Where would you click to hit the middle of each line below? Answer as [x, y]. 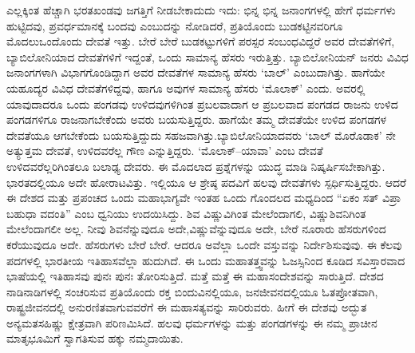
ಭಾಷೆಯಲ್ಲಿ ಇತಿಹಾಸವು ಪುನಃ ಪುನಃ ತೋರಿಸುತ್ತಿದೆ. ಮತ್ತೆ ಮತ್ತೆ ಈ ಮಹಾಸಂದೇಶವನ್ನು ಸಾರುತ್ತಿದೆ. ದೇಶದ [195, 276]
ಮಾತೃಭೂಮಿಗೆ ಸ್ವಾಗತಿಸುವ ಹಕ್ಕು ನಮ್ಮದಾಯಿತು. [95, 338]
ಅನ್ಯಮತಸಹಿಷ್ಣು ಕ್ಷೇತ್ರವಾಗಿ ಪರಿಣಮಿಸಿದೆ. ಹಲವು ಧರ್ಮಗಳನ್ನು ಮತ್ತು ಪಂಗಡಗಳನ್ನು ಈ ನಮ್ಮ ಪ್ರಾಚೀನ [192, 322]
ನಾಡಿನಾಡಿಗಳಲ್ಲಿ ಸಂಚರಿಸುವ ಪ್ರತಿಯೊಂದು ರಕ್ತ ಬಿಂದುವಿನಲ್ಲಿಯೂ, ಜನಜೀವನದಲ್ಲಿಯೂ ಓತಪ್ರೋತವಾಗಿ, [192, 291]
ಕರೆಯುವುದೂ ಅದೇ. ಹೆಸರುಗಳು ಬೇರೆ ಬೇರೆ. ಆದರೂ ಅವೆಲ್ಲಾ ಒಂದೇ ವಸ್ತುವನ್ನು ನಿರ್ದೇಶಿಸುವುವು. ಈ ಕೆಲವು [204, 244]
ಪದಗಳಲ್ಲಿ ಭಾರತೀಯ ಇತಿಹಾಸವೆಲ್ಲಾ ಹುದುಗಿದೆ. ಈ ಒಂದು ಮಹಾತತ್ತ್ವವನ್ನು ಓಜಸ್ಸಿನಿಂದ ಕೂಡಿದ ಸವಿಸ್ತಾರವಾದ [206, 260]
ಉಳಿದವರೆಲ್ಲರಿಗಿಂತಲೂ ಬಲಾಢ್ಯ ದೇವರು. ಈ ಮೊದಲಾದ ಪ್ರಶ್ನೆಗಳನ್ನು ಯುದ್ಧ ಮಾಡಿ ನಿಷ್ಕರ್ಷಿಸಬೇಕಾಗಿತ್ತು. [196, 166]
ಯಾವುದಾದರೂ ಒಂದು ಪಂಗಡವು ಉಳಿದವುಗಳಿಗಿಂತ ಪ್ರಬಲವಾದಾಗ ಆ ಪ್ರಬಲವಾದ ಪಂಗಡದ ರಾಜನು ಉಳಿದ [202, 103]
